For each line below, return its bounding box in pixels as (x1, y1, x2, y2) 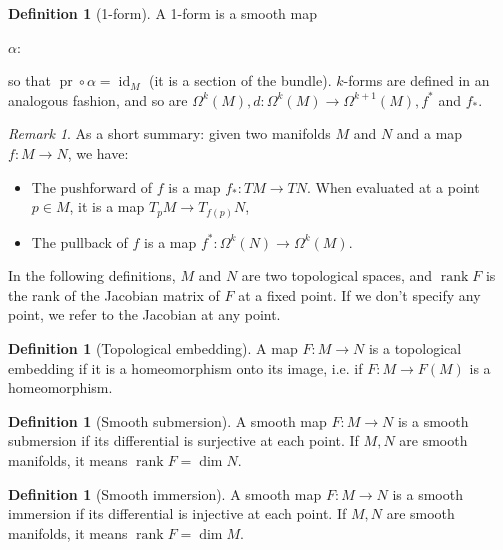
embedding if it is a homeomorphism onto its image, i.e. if (8, 357, 363, 378)
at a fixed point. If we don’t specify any (238, 284, 481, 305)
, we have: (67, 142, 129, 163)
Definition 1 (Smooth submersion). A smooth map (8, 410, 327, 431)
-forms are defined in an (343, 70, 490, 91)
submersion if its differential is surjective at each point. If (8, 430, 359, 451)
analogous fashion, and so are (8, 89, 188, 110)
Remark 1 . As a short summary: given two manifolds (8, 123, 331, 144)
